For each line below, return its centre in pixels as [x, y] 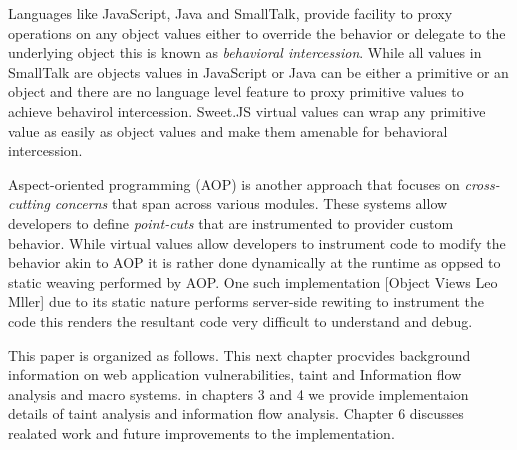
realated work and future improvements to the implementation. [201, 432]
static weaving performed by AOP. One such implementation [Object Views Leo [253, 281]
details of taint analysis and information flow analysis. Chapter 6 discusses [236, 413]
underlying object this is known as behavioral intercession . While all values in [245, 52]
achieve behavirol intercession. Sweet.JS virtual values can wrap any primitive [247, 110]
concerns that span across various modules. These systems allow [251, 203]
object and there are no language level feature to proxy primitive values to [236, 91]
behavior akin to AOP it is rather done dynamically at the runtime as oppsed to [254, 262]
